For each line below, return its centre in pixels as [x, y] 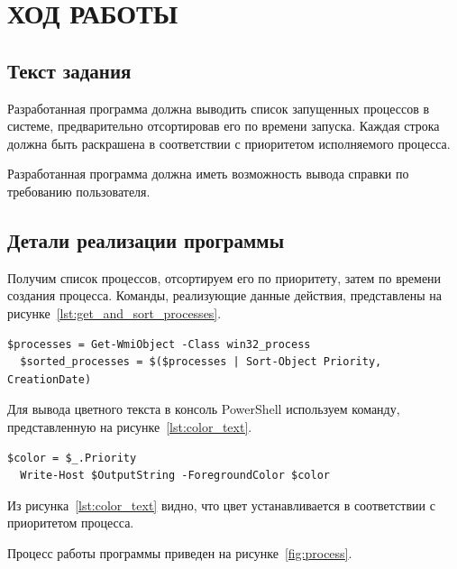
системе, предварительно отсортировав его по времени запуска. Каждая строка [224, 126]
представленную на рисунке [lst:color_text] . [130, 426]
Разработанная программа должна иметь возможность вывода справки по [208, 174]
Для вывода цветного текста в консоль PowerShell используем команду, [204, 409]
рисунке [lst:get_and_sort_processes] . [114, 312]
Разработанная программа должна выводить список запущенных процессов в [219, 108]
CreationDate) [50, 379]
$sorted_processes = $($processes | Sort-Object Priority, [201, 362]
